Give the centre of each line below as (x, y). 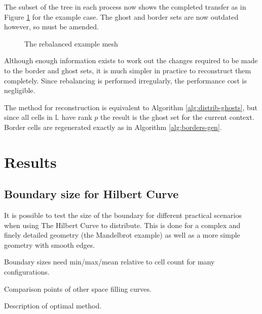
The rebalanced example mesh (71, 43)
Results (30, 162)
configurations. (27, 272)
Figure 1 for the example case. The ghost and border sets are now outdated (121, 16)
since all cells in (28, 117)
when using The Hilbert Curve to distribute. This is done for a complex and (122, 225)
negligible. (20, 90)
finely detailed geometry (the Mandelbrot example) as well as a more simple (122, 235)
